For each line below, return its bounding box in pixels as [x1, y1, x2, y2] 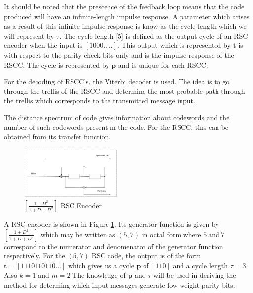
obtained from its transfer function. [4, 131, 111, 142]
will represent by [4, 30, 54, 41]
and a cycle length [173, 260, 228, 270]
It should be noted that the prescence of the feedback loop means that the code [4, 1, 245, 11]
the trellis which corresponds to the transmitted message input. [4, 95, 195, 106]
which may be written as [40, 229, 115, 239]
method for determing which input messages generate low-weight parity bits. [4, 279, 235, 290]
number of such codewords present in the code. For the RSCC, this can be [4, 122, 229, 132]
